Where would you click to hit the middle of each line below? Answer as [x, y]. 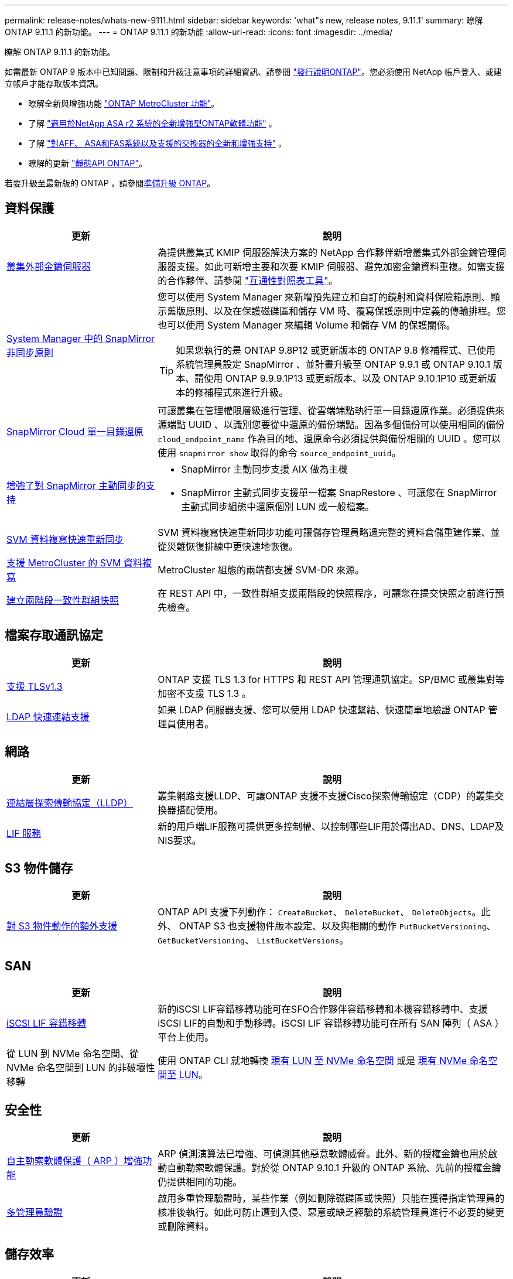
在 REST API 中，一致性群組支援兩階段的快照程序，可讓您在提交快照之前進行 [326, 593]
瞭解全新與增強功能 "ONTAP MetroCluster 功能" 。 [124, 103]
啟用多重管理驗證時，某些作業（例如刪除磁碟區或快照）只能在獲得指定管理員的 [331, 1198]
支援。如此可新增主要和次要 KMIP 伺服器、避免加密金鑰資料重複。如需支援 [341, 266]
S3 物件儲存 [39, 868]
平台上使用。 [186, 1037]
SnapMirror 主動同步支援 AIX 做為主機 [264, 469]
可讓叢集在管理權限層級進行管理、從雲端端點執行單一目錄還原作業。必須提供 [326, 410]
